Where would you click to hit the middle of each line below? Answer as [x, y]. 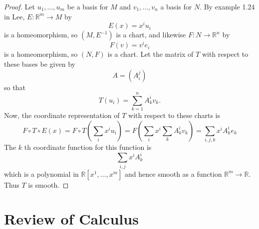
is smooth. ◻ [48, 184]
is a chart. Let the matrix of [150, 54]
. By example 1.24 [227, 6]
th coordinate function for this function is [88, 147]
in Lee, [14, 16]
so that [15, 87]
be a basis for [88, 6]
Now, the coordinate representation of [62, 115]
